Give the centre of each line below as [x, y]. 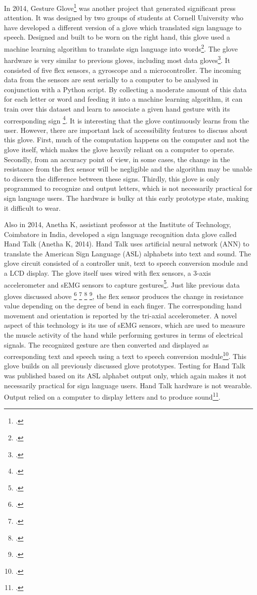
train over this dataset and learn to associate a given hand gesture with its [117, 108]
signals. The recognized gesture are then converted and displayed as [107, 344]
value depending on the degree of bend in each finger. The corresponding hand [123, 306]
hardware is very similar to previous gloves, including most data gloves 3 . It [117, 59]
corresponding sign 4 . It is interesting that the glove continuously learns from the [127, 119]
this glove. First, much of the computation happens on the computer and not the [127, 140]
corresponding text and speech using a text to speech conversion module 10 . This [125, 355]
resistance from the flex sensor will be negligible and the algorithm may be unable [128, 169]
